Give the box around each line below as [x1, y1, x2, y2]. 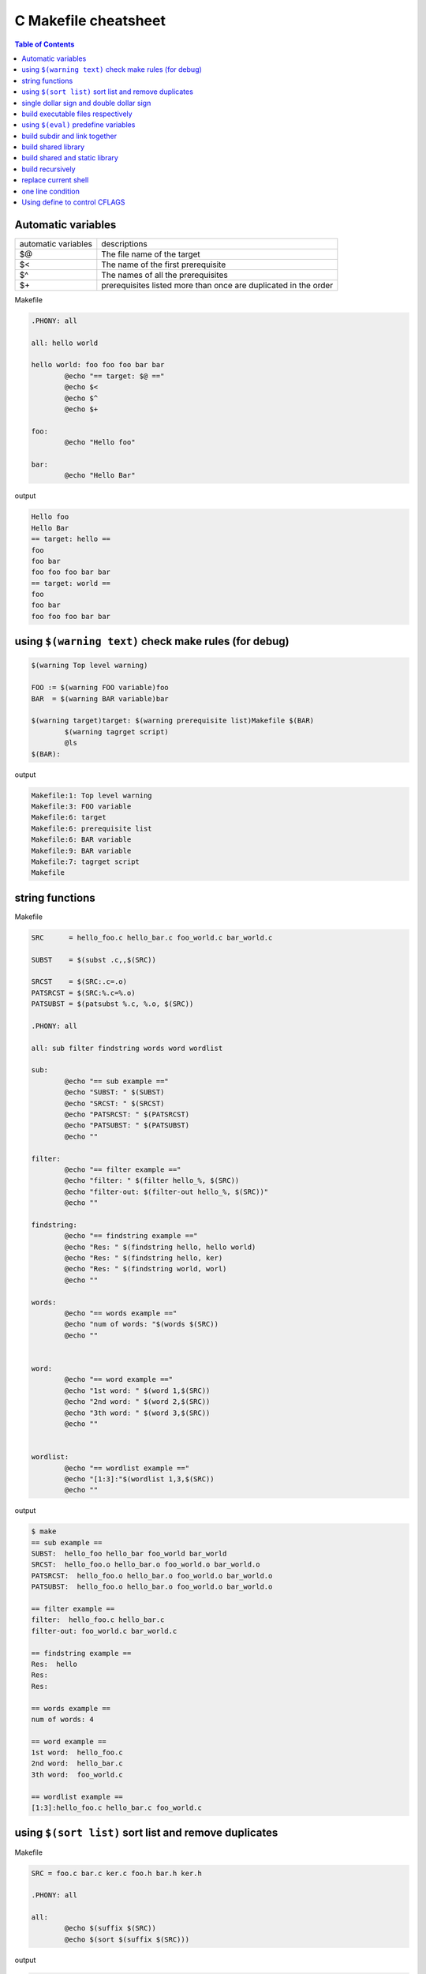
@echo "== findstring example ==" [64, 1232, 198, 1240]
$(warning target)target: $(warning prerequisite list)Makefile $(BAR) [31, 716, 315, 726]
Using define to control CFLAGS [21, 197, 125, 207]
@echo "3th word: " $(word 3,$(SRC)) [64, 1408, 211, 1417]
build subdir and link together [21, 131, 118, 141]
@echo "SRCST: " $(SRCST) [64, 1098, 165, 1108]
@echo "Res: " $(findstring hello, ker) [64, 1254, 223, 1263]
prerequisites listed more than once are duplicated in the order [101, 280, 334, 291]
